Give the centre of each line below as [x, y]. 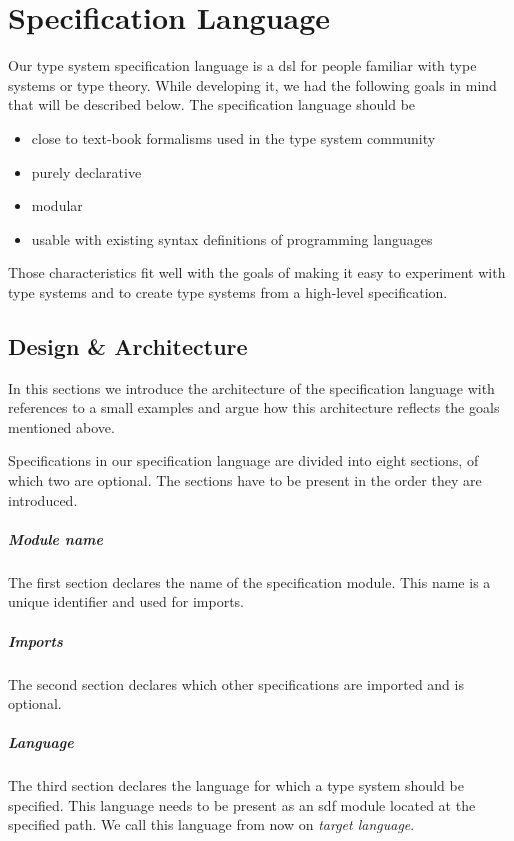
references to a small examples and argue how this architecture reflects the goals [254, 407]
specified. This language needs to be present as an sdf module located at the [242, 804]
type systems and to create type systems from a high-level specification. [228, 291]
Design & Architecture [128, 345]
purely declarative [86, 171]
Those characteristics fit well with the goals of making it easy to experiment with [257, 272]
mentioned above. [61, 426]
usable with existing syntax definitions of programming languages [232, 238]
